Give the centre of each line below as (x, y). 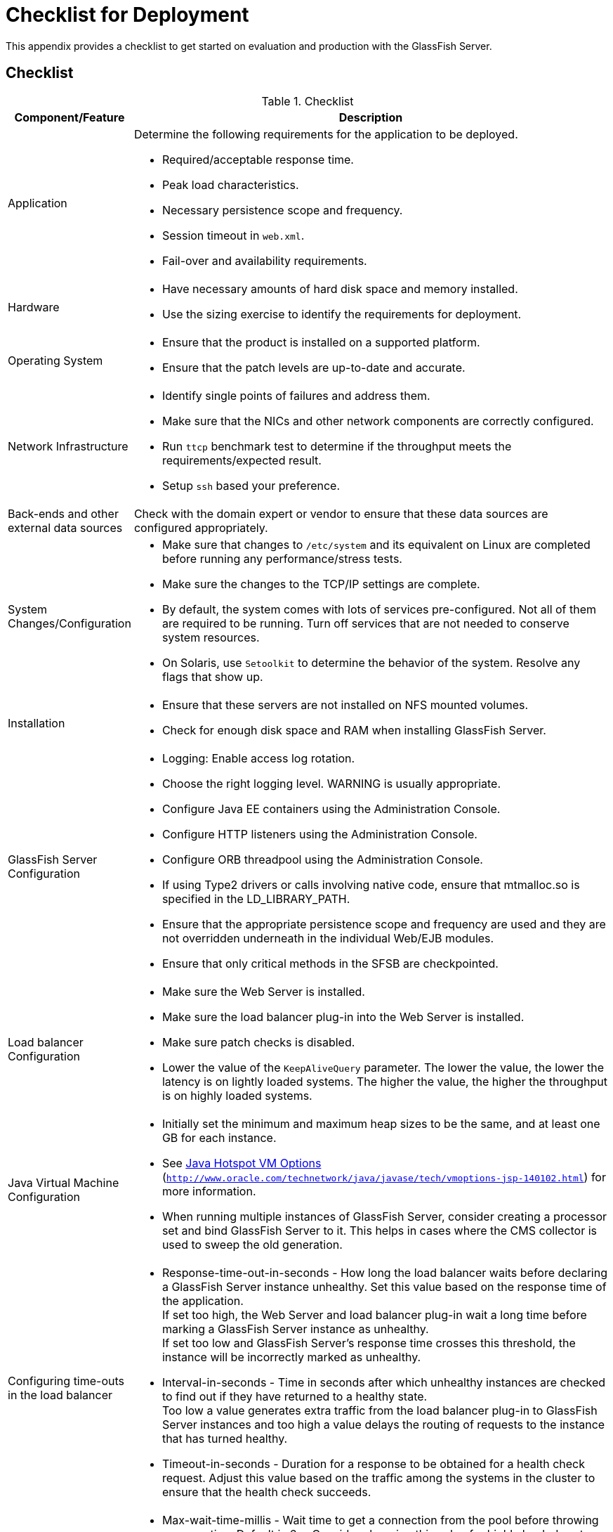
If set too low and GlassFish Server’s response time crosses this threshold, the (369, 1343)
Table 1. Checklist (308, 101)
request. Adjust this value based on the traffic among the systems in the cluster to (378, 1478)
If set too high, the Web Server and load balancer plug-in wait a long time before (374, 1314)
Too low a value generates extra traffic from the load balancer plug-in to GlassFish (380, 1410)
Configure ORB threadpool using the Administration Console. (322, 859)
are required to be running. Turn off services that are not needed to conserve (365, 623)
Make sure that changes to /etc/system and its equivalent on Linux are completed (376, 544)
